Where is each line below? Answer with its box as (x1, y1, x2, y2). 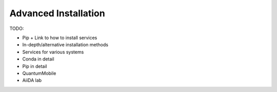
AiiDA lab (22, 77, 42, 83)
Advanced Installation (9, 8, 105, 19)
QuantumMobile (22, 70, 56, 76)
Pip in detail (22, 63, 47, 69)
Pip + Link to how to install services (22, 35, 97, 41)
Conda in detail (22, 56, 54, 62)
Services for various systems (22, 49, 84, 55)
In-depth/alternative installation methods (22, 42, 109, 48)
